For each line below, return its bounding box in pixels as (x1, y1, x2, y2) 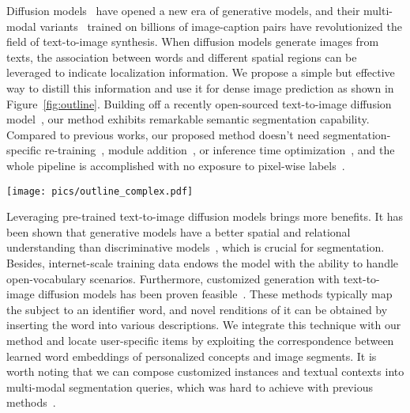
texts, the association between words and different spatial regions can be (6, 48, 357, 65)
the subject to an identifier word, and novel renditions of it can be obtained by (6, 301, 388, 317)
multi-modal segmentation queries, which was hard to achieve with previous (6, 378, 373, 395)
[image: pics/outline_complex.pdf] (6, 185, 194, 197)
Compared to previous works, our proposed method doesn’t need (6, 126, 320, 142)
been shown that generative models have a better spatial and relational (6, 223, 351, 240)
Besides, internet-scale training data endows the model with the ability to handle (6, 254, 399, 271)
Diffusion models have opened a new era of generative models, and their (6, 2, 360, 18)
